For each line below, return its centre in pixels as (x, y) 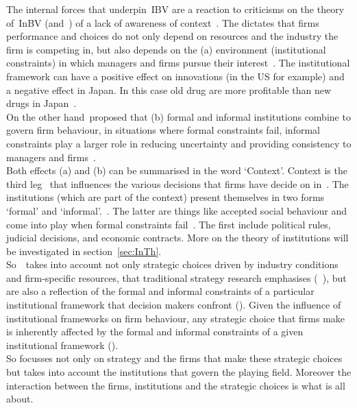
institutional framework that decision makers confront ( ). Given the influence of (174, 305)
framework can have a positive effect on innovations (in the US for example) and (175, 76)
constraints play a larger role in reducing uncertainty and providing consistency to (179, 143)
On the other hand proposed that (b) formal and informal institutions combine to (178, 116)
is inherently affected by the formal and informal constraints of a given (155, 332)
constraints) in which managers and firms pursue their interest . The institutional (178, 63)
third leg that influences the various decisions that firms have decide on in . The (177, 183)
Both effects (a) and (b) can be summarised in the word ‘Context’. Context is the (177, 170)
